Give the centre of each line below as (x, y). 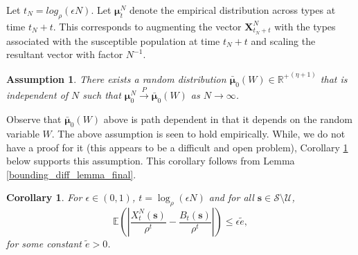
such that (102, 95)
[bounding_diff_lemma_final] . (71, 174)
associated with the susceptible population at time (113, 40)
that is (334, 78)
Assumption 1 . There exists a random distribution (116, 78)
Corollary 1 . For (44, 197)
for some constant (44, 244)
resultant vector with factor (65, 54)
